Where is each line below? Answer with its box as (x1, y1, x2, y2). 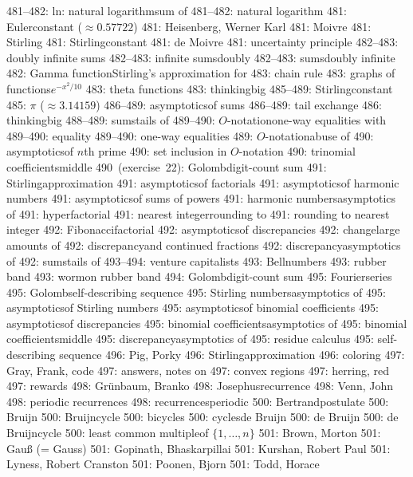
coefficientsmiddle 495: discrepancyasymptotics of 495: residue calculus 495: (6, 330, 374, 347)
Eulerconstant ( (6, 18, 82, 34)
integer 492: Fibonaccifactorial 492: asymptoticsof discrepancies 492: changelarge (6, 221, 400, 238)
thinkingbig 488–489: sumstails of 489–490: (6, 112, 215, 128)
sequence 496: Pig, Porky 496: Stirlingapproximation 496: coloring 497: (59, 346, 405, 363)
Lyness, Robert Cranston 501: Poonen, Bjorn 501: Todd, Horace (6, 455, 320, 472)
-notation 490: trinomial (238, 143, 356, 160)
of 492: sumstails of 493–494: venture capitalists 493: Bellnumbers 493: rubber (6, 252, 387, 269)
